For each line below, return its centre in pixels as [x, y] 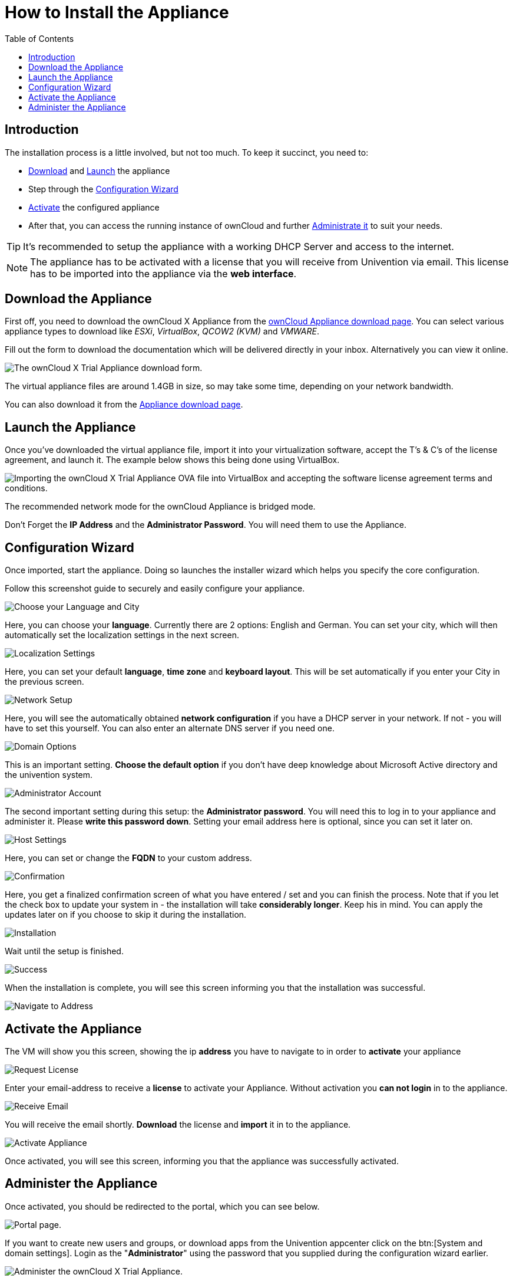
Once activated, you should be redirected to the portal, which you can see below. [162, 1206]
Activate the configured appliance [94, 207]
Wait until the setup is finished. [64, 951]
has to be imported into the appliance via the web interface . [163, 273]
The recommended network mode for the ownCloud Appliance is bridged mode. [160, 507]
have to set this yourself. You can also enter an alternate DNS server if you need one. [170, 728]
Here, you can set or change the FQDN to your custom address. [128, 858]
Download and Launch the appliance [99, 170]
